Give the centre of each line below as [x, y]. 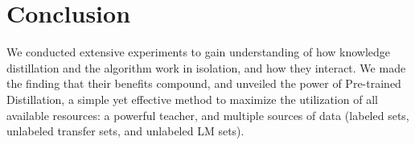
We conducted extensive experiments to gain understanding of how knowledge [199, 52]
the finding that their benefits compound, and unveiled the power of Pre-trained [204, 83]
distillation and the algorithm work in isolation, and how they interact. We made [206, 67]
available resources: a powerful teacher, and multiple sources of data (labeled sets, [208, 115]
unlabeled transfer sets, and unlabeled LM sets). [125, 131]
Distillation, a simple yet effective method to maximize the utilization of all [192, 99]
